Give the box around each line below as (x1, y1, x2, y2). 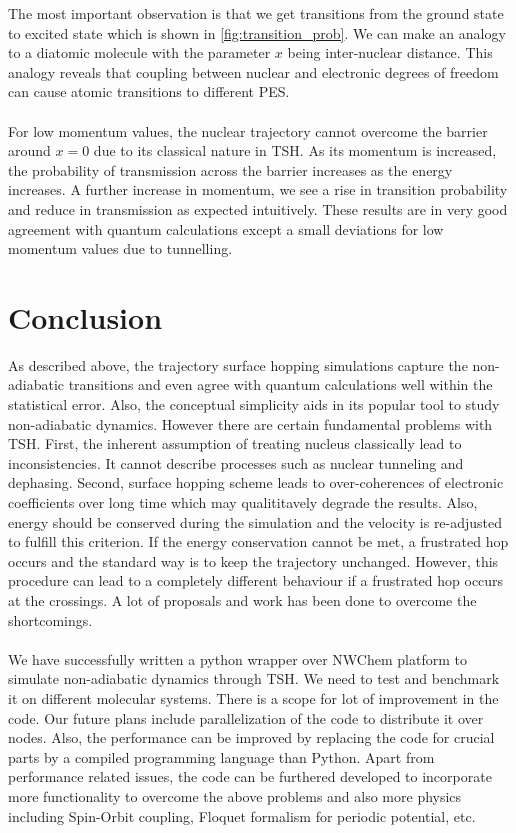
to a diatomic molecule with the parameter (8, 42, 271, 63)
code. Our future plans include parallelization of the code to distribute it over (8, 707, 484, 728)
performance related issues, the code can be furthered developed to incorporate (8, 766, 492, 787)
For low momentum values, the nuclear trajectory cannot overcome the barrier (8, 120, 488, 141)
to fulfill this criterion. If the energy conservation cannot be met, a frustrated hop (8, 531, 509, 552)
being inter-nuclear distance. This (287, 42, 493, 63)
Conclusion (8, 296, 163, 337)
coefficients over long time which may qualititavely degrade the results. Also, (8, 492, 478, 512)
